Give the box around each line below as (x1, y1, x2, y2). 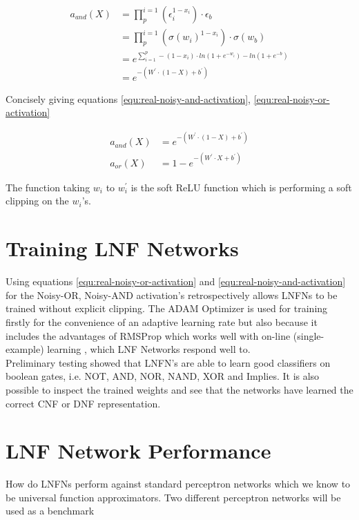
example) (6, 342, 44, 356)
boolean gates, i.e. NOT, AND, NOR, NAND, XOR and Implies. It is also (6, 369, 320, 383)
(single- (293, 328, 324, 343)
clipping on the (6, 193, 69, 208)
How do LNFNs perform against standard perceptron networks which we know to (6, 476, 351, 491)
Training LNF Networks (6, 234, 239, 262)
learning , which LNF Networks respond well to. (47, 342, 251, 356)
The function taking (6, 180, 90, 194)
